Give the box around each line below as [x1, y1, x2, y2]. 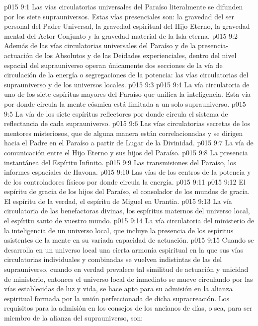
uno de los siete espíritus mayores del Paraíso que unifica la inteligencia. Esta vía [4, 89, 251, 99]
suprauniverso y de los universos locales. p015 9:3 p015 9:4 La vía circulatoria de [4, 79, 250, 89]
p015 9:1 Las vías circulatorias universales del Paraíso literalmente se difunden [4, 1, 243, 11]
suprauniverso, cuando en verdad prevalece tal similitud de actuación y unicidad [4, 264, 249, 274]
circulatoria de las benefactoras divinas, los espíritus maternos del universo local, [4, 205, 250, 216]
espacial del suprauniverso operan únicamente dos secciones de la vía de [4, 60, 223, 70]
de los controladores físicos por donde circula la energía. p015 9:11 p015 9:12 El [4, 176, 246, 187]
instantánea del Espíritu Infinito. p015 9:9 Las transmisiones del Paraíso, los [4, 157, 236, 167]
